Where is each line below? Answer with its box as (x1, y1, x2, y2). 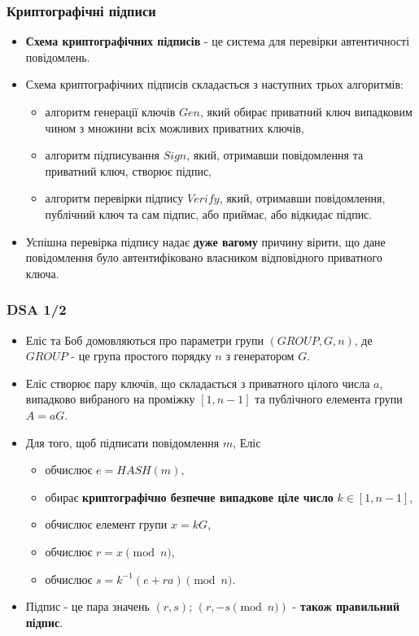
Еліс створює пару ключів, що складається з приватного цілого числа (25, 374, 370, 391)
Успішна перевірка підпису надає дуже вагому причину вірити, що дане (25, 233, 386, 250)
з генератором (225, 347, 295, 364)
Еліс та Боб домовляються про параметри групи (25, 331, 264, 348)
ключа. (25, 264, 59, 281)
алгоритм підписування (45, 146, 160, 163)
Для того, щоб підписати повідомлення (25, 433, 220, 451)
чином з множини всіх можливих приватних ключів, (45, 119, 304, 136)
